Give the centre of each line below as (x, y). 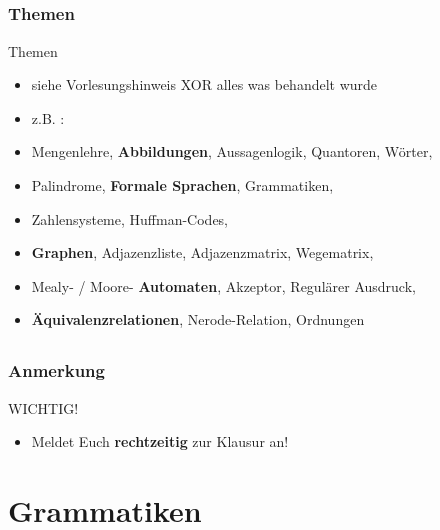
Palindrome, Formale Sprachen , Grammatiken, (182, 185)
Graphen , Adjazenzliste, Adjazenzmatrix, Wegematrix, (202, 252)
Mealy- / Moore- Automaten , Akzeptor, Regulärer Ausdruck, (223, 285)
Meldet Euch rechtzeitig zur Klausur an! (160, 441)
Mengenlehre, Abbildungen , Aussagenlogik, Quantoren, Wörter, (232, 151)
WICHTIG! (43, 407)
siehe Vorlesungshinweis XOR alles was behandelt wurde (204, 84)
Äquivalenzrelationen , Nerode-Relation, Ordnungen (198, 319)
